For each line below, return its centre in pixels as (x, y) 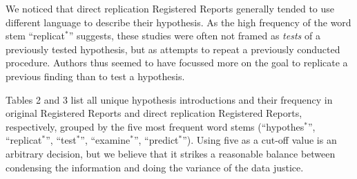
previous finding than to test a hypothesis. (95, 76)
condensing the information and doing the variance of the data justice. (155, 167)
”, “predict (156, 140)
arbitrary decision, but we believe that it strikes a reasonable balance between (171, 153)
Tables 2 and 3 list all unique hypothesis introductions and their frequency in (169, 99)
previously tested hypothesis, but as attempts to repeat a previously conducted (173, 49)
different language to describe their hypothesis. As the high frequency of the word (178, 22)
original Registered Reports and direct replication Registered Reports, (154, 113)
